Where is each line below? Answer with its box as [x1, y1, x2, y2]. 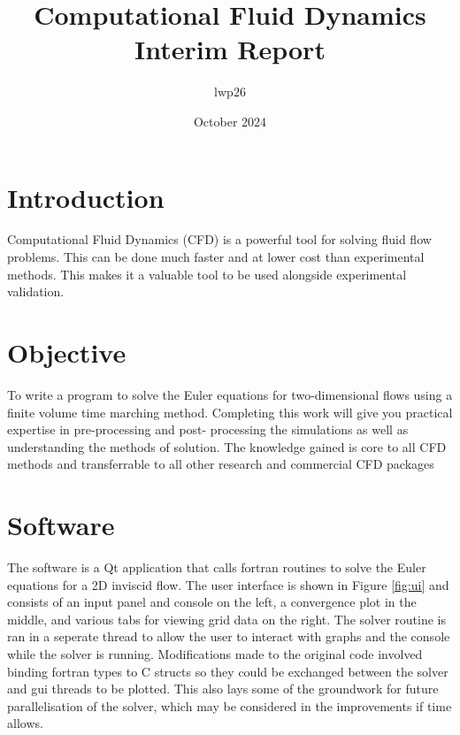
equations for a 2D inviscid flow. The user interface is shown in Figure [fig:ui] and [7, 575, 449, 593]
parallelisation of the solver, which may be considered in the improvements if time [7, 696, 452, 715]
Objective [7, 334, 126, 370]
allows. [7, 714, 43, 732]
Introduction [7, 179, 165, 215]
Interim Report [134, 31, 326, 67]
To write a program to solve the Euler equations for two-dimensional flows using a [7, 385, 453, 403]
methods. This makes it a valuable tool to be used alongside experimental [7, 264, 407, 283]
